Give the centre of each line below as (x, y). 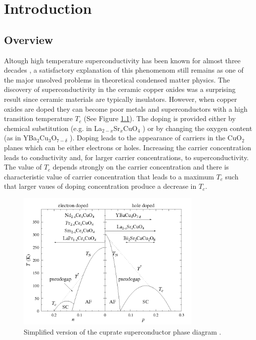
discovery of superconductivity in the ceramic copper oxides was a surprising (120, 89)
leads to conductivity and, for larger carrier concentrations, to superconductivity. (127, 157)
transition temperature (39, 118)
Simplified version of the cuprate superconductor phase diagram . (123, 331)
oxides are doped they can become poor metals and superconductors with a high (126, 108)
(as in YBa (21, 138)
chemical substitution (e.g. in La (53, 128)
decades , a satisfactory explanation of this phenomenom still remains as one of (124, 70)
